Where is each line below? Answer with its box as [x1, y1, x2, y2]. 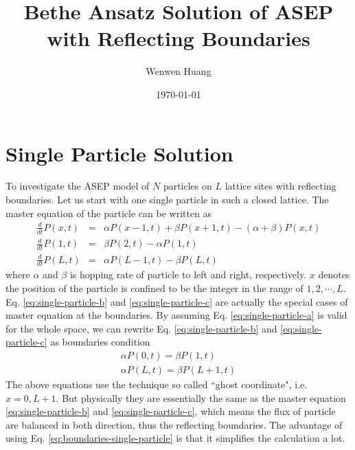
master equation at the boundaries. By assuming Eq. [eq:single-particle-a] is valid [5, 308, 347, 322]
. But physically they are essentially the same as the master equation [56, 390, 346, 405]
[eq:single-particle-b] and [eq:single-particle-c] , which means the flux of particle [5, 404, 336, 418]
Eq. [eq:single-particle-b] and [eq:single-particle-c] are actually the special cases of [5, 294, 348, 308]
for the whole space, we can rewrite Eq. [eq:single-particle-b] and [5, 321, 277, 335]
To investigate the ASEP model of [5, 179, 150, 193]
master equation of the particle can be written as [5, 205, 212, 220]
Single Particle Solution [5, 139, 233, 167]
